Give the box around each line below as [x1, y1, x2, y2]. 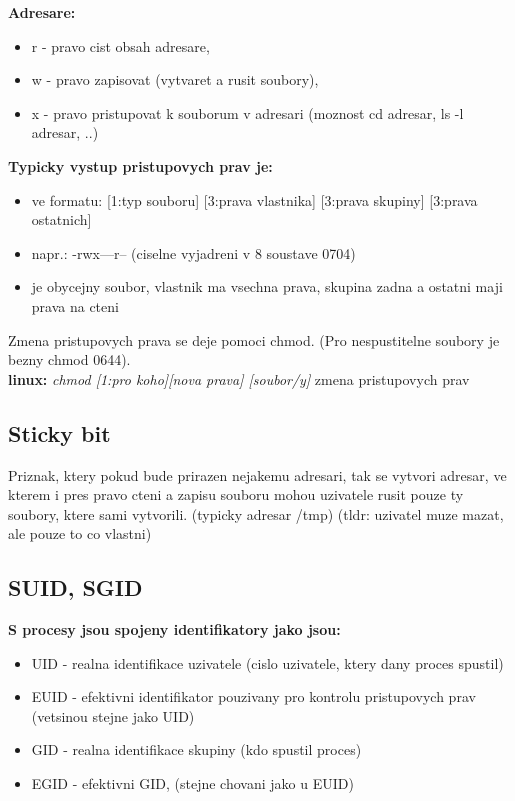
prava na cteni [31, 295, 119, 316]
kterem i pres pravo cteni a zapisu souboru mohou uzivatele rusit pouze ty [8, 484, 464, 505]
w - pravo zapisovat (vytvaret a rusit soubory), [31, 69, 319, 90]
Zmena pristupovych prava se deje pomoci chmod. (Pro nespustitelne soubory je [8, 329, 500, 350]
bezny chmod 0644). [8, 349, 131, 370]
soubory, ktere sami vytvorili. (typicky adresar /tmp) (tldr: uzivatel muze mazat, [8, 503, 504, 524]
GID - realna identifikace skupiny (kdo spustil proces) [31, 739, 362, 760]
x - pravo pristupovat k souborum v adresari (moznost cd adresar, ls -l [31, 102, 464, 123]
